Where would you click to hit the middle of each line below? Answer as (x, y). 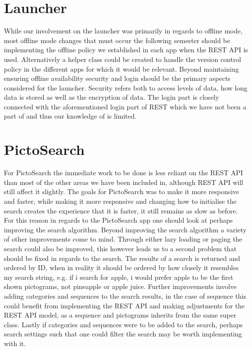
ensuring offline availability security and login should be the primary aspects (117, 78)
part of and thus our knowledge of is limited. (70, 116)
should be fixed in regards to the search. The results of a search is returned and (122, 258)
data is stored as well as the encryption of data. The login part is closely (111, 97)
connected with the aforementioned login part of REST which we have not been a (125, 106)
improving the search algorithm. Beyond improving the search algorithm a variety (125, 229)
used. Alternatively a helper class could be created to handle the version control (123, 59)
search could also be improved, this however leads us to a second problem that (120, 248)
